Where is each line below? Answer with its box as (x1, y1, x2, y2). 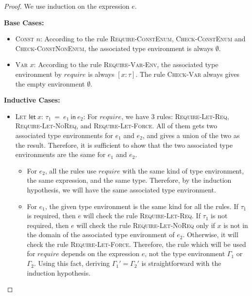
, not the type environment (145, 248, 225, 259)
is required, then (27, 210, 76, 221)
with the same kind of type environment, (122, 165, 244, 175)
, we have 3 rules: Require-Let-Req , (121, 111, 229, 121)
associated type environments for (15, 130, 113, 140)
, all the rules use (45, 165, 97, 175)
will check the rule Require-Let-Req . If (83, 210, 201, 221)
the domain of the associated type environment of (27, 229, 175, 240)
